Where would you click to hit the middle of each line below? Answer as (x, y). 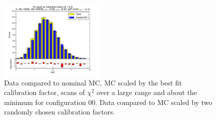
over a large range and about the (147, 92)
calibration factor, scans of (45, 92)
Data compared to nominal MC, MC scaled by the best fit (93, 82)
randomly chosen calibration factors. (60, 112)
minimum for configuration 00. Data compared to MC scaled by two (108, 102)
